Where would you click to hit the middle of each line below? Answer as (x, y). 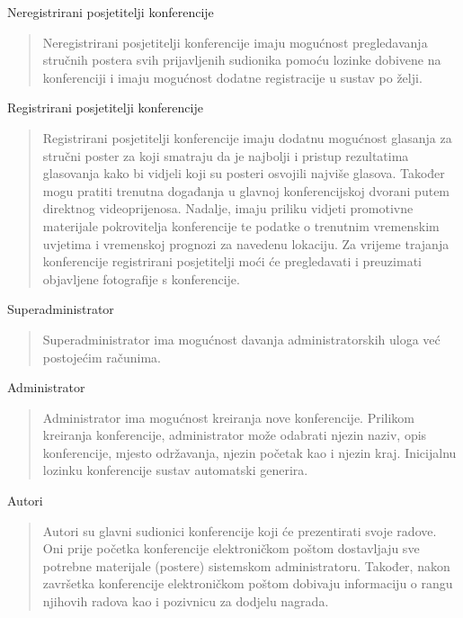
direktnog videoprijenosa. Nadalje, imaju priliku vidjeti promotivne (228, 208)
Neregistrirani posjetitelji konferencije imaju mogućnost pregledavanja (235, 42)
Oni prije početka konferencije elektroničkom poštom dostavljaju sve (231, 548)
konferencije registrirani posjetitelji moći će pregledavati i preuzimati (232, 261)
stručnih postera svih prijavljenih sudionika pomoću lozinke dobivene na (242, 60)
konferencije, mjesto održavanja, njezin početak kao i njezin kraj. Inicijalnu (249, 452)
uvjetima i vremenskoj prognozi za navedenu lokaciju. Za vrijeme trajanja (246, 243)
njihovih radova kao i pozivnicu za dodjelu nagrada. (186, 601)
